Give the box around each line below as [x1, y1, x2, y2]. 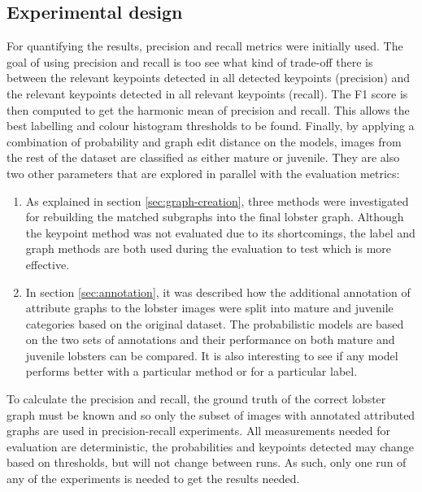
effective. [25, 255, 70, 272]
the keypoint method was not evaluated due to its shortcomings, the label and [25, 224, 415, 241]
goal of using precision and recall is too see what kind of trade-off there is [7, 53, 373, 70]
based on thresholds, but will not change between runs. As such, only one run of [7, 454, 407, 471]
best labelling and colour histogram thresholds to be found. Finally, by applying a [7, 117, 415, 134]
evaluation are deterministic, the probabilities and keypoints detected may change [7, 438, 414, 455]
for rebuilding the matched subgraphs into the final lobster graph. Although [25, 208, 404, 225]
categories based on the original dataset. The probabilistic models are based [25, 315, 404, 332]
